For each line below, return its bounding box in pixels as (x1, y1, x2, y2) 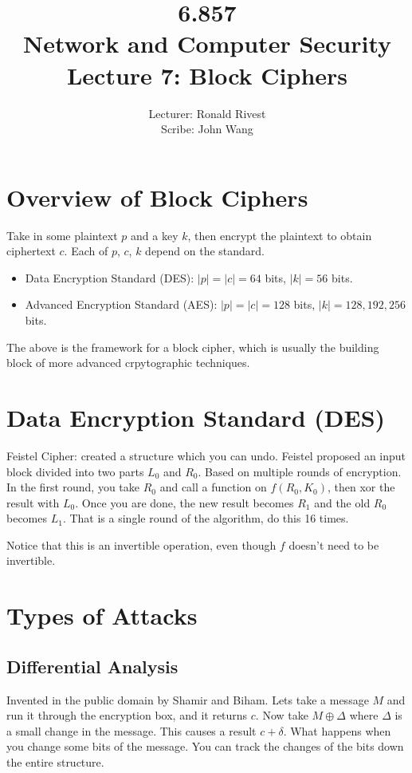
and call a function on (159, 479, 267, 495)
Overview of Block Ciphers (6, 180, 308, 213)
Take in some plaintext (6, 227, 118, 243)
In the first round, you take (6, 479, 140, 495)
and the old (314, 494, 371, 511)
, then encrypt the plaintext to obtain (187, 227, 372, 243)
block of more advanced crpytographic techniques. (6, 354, 250, 371)
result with (6, 494, 60, 511)
